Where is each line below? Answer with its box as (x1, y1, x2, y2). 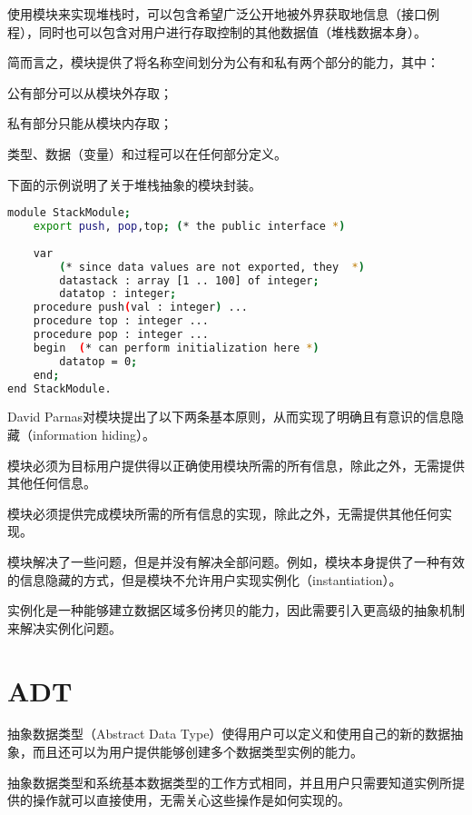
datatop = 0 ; (59, 354, 138, 368)
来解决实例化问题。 (7, 618, 122, 637)
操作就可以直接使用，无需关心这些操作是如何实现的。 (32, 790, 350, 810)
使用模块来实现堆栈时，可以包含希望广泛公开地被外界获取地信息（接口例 (7, 5, 439, 23)
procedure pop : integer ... (33, 328, 209, 342)
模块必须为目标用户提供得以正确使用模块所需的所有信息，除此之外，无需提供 (7, 455, 465, 474)
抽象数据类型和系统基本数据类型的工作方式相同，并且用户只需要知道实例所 (7, 772, 452, 791)
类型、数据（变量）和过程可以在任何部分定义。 (7, 144, 287, 163)
